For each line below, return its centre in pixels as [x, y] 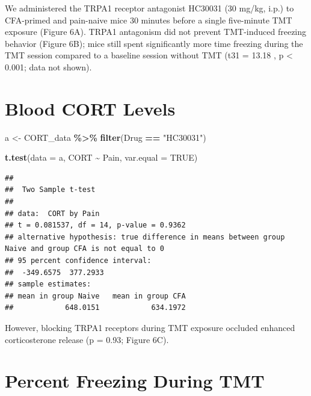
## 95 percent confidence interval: [78, 261]
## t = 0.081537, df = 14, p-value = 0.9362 [95, 225]
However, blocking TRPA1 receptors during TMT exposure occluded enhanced [150, 327]
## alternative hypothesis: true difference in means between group [145, 237]
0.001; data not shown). [48, 67]
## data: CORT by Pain [52, 213]
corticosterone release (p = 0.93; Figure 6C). [87, 339]
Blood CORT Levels [90, 108]
